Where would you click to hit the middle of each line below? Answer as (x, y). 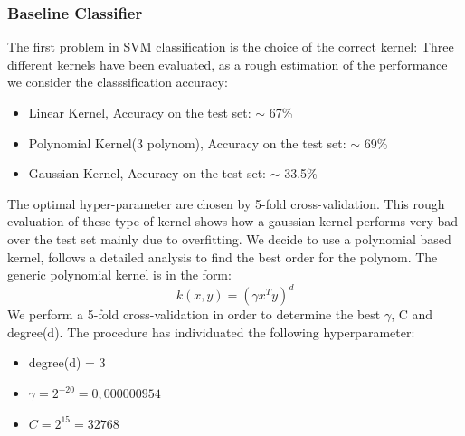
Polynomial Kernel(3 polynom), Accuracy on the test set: (187, 142)
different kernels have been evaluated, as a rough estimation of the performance (228, 64)
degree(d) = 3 (67, 362)
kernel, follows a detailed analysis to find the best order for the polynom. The (223, 256)
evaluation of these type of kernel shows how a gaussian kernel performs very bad (233, 221)
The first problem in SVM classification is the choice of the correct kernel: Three (231, 47)
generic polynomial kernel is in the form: (119, 275)
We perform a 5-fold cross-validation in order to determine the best (194, 314)
